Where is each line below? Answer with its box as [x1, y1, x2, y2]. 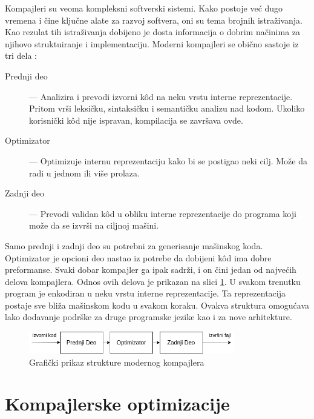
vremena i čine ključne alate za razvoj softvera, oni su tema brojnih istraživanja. [5, 13, 303, 26]
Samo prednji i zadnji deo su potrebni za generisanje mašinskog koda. [5, 239, 263, 252]
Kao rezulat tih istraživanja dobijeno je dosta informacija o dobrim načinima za [5, 25, 301, 38]
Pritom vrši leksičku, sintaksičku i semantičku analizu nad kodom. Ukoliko [29, 102, 305, 115]
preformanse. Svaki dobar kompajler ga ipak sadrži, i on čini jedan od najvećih [5, 263, 296, 276]
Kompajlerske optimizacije [5, 391, 230, 416]
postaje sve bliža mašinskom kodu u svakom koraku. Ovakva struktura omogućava [5, 298, 310, 311]
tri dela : [5, 49, 37, 62]
